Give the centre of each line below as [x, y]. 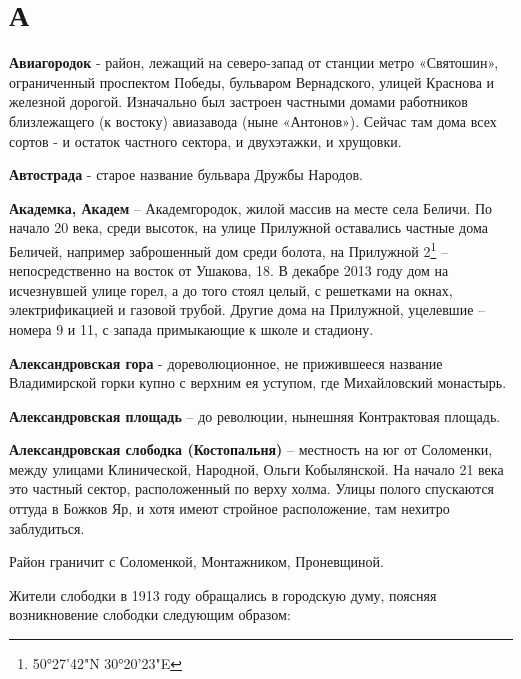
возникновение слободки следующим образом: [150, 614]
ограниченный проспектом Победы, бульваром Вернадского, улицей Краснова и [252, 81]
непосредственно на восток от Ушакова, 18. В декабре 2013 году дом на [229, 270]
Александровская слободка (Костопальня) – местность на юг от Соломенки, [251, 449]
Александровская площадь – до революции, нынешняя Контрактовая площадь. [255, 415]
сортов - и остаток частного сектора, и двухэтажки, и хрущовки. [205, 140]
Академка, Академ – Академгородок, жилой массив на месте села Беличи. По [251, 207]
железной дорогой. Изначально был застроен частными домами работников [238, 101]
